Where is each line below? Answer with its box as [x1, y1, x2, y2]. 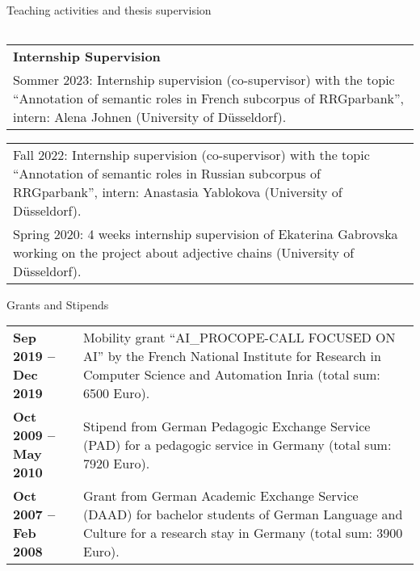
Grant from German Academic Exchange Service [83, 486, 359, 506]
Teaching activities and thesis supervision [6, 2, 212, 18]
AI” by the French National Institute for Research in [83, 346, 381, 366]
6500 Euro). [83, 384, 150, 403]
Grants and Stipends [6, 296, 109, 313]
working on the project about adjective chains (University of [13, 242, 355, 262]
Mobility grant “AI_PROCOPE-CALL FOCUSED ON [83, 328, 396, 347]
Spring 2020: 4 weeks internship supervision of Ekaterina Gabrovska [13, 224, 398, 243]
